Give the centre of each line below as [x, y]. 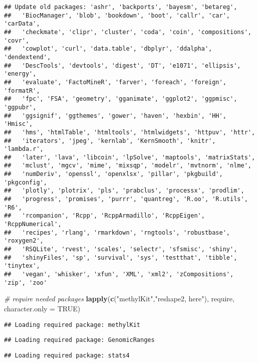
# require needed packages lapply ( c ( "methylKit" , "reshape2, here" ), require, [119, 299]
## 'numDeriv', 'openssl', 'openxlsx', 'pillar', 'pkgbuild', [113, 174]
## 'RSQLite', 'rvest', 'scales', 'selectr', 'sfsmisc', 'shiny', [121, 249]
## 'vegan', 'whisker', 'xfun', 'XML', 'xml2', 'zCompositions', [119, 274]
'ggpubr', [20, 107]
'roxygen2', [24, 241]
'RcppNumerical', [33, 224]
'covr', [17, 40]
